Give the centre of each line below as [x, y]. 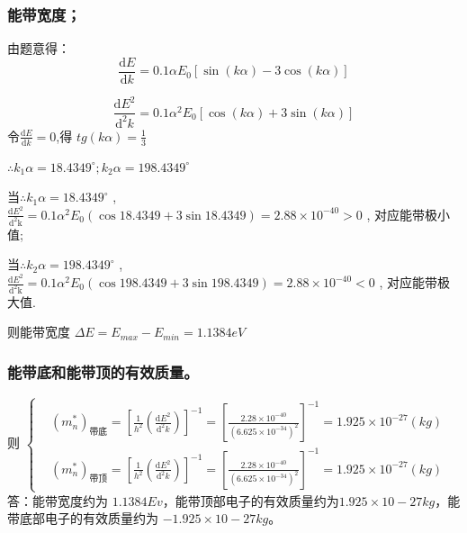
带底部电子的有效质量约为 [83, 518]
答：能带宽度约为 [58, 500]
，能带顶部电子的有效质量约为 [251, 500]
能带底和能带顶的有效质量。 [103, 372]
